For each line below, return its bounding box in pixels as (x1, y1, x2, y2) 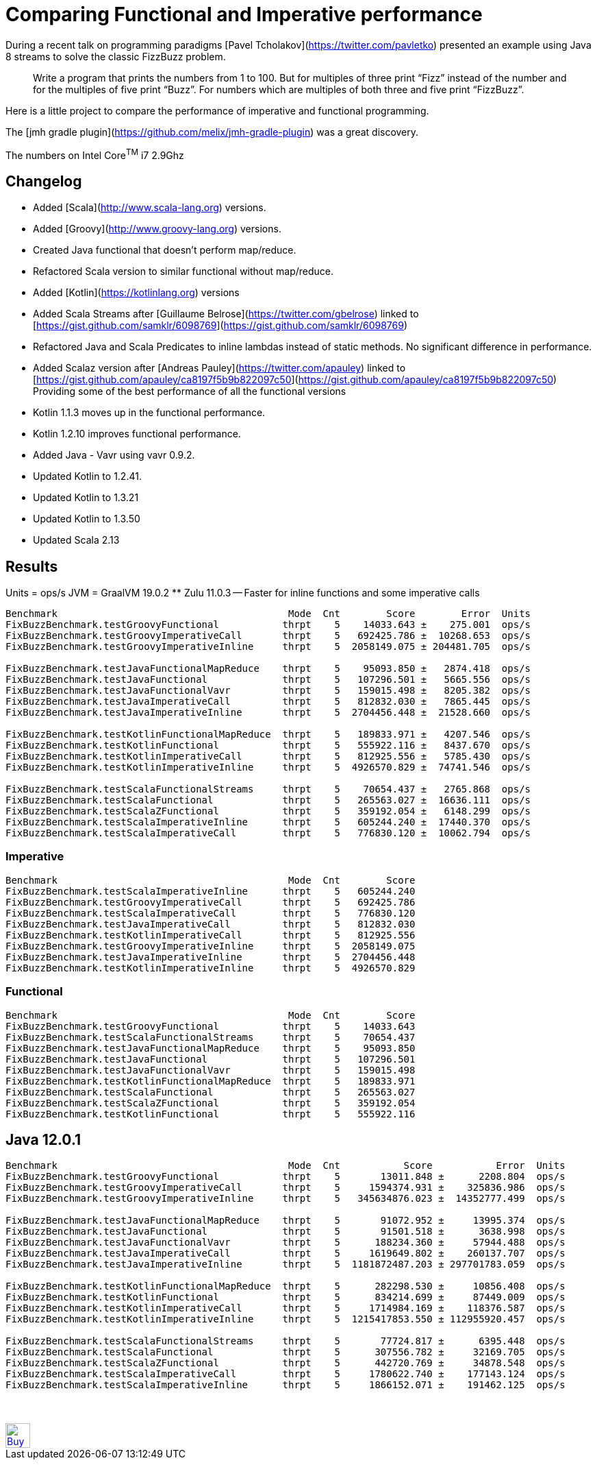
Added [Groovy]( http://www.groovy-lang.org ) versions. (33, 223, 281, 235)
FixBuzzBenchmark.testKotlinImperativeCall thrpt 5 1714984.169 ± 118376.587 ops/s (5, 1303, 566, 1314)
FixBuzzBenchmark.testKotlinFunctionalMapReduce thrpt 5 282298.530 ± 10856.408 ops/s (5, 1281, 566, 1292)
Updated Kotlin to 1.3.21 (33, 492, 139, 504)
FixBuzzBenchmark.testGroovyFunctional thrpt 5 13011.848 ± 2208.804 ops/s (5, 1171, 566, 1183)
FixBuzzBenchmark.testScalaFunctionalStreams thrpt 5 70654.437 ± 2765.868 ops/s (5, 784, 531, 795)
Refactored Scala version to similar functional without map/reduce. (33, 265, 334, 278)
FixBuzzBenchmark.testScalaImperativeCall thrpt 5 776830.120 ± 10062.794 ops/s (5, 827, 531, 839)
